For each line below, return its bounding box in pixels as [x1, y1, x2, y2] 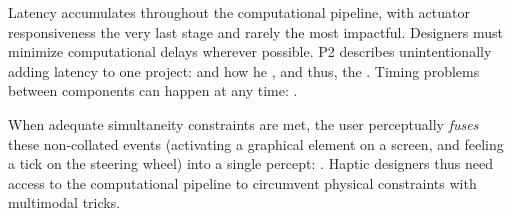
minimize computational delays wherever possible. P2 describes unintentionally [8, 41, 492, 62]
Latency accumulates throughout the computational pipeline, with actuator [8, 2, 470, 22]
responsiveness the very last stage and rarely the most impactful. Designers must [8, 21, 503, 42]
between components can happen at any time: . [8, 80, 298, 101]
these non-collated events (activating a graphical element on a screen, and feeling [8, 133, 504, 154]
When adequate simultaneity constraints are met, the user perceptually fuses [8, 113, 479, 134]
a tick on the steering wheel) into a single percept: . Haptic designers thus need [8, 153, 494, 174]
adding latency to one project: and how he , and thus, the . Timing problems [8, 60, 480, 81]
